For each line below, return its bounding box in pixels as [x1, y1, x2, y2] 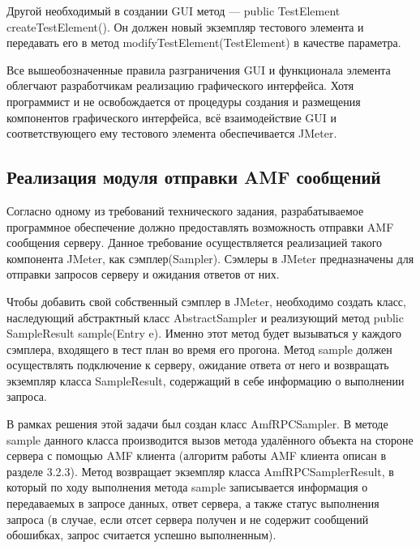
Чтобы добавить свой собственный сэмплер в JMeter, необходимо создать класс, [6, 292, 406, 309]
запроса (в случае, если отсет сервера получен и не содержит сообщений [6, 510, 369, 527]
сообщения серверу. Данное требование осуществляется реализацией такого [6, 234, 383, 251]
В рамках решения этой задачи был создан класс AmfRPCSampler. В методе [6, 415, 388, 432]
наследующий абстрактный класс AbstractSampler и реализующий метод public [6, 309, 404, 326]
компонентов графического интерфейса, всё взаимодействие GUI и [6, 109, 337, 126]
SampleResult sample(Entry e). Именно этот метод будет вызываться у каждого [6, 325, 402, 342]
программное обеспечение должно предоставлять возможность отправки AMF [6, 218, 394, 235]
